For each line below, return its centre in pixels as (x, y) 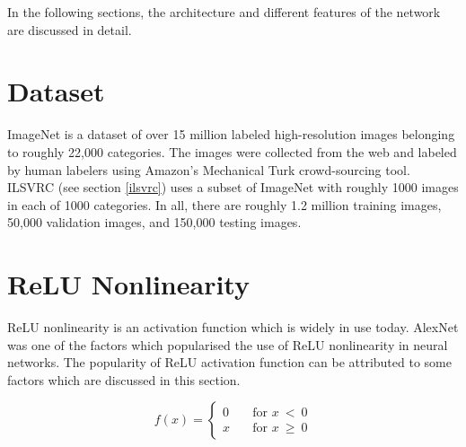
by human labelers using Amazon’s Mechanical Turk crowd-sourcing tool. (209, 169)
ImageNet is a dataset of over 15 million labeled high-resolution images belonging (231, 134)
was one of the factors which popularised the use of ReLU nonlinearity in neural (228, 344)
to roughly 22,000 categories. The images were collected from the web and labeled (232, 151)
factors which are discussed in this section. (124, 379)
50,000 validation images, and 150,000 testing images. (154, 222)
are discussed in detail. (70, 29)
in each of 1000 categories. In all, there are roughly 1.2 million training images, (224, 204)
